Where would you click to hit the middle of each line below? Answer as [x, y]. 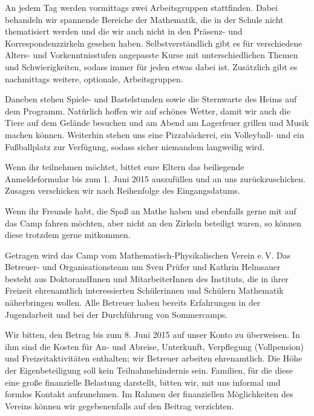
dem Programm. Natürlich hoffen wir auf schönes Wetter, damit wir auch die [148, 111]
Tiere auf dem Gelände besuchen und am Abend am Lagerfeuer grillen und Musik [157, 123]
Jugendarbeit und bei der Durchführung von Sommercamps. [116, 314]
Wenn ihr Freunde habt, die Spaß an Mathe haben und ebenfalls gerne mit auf [151, 210]
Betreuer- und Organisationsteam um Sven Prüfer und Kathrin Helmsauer [143, 267]
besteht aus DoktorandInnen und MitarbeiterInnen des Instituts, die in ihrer [147, 278]
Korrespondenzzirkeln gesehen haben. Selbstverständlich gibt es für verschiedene [154, 43]
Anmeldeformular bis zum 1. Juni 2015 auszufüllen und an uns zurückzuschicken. [155, 178]
